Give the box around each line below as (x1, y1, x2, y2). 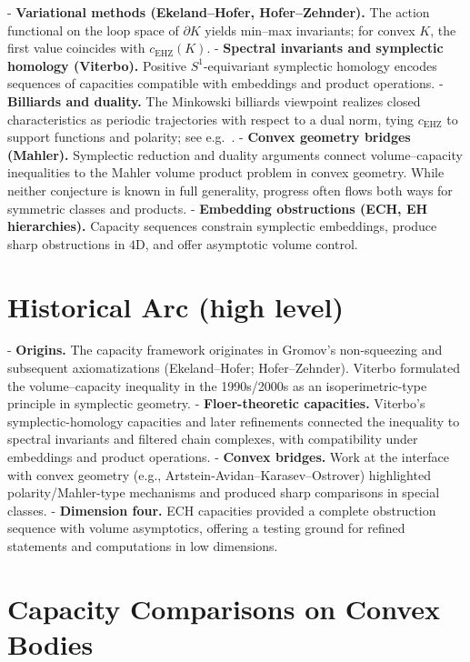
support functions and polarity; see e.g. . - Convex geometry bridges (7, 127, 411, 146)
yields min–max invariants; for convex (205, 20, 415, 39)
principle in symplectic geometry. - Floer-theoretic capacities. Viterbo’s (7, 394, 425, 413)
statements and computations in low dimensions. (7, 536, 278, 555)
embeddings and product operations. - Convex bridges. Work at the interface (7, 447, 450, 466)
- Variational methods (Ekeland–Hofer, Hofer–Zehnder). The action (7, 3, 430, 21)
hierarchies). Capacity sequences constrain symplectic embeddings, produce (7, 216, 437, 236)
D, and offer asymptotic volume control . (135, 234, 358, 253)
